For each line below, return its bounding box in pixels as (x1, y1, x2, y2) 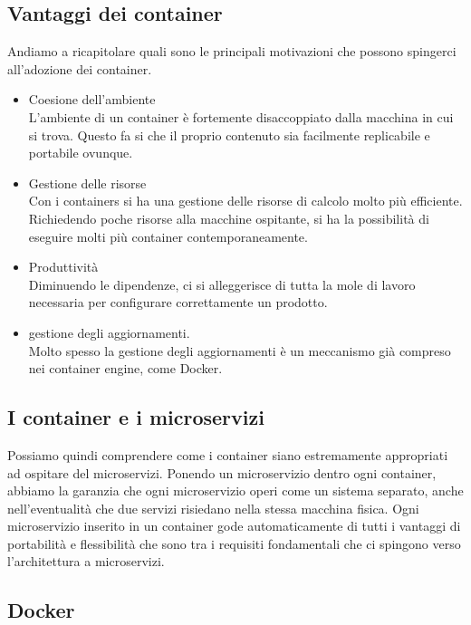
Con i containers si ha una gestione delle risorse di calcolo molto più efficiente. (28, 191, 463, 210)
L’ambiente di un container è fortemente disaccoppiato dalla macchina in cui (28, 107, 454, 126)
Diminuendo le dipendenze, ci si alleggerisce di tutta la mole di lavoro (28, 274, 416, 293)
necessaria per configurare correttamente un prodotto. (28, 293, 328, 312)
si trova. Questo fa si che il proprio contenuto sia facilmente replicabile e (28, 125, 430, 144)
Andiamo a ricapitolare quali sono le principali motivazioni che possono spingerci (7, 42, 457, 61)
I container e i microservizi (7, 403, 264, 431)
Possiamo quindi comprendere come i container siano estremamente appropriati (7, 445, 448, 464)
